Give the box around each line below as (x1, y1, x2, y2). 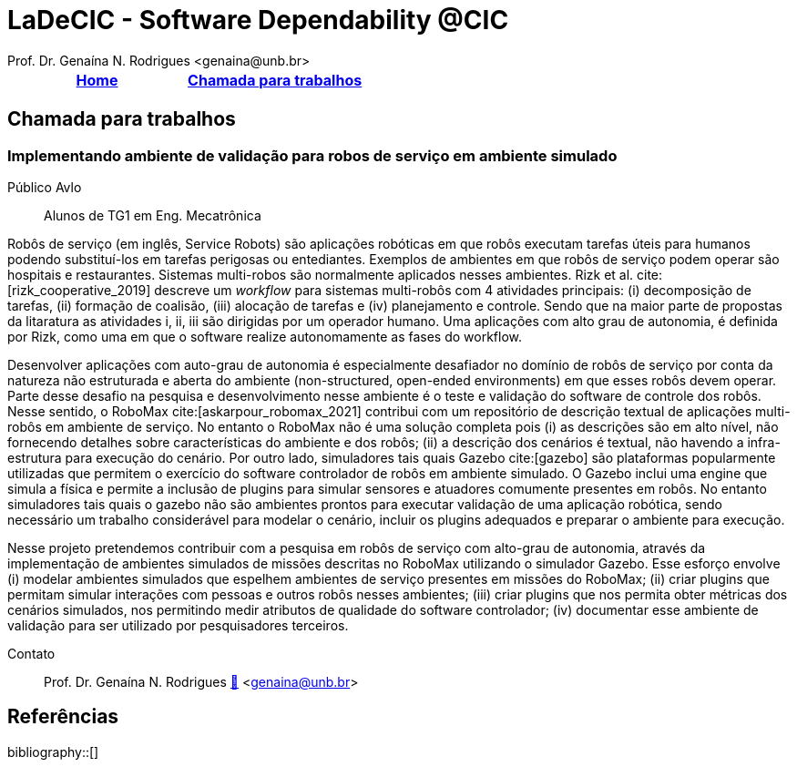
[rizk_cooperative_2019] (7, 281, 151, 298)
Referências (7, 705, 119, 729)
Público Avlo (7, 179, 82, 195)
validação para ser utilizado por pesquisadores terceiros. (7, 617, 349, 633)
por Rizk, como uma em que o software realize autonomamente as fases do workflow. (7, 328, 523, 344)
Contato (7, 645, 56, 661)
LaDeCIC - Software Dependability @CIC (7, 5, 509, 36)
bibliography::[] (7, 743, 99, 760)
